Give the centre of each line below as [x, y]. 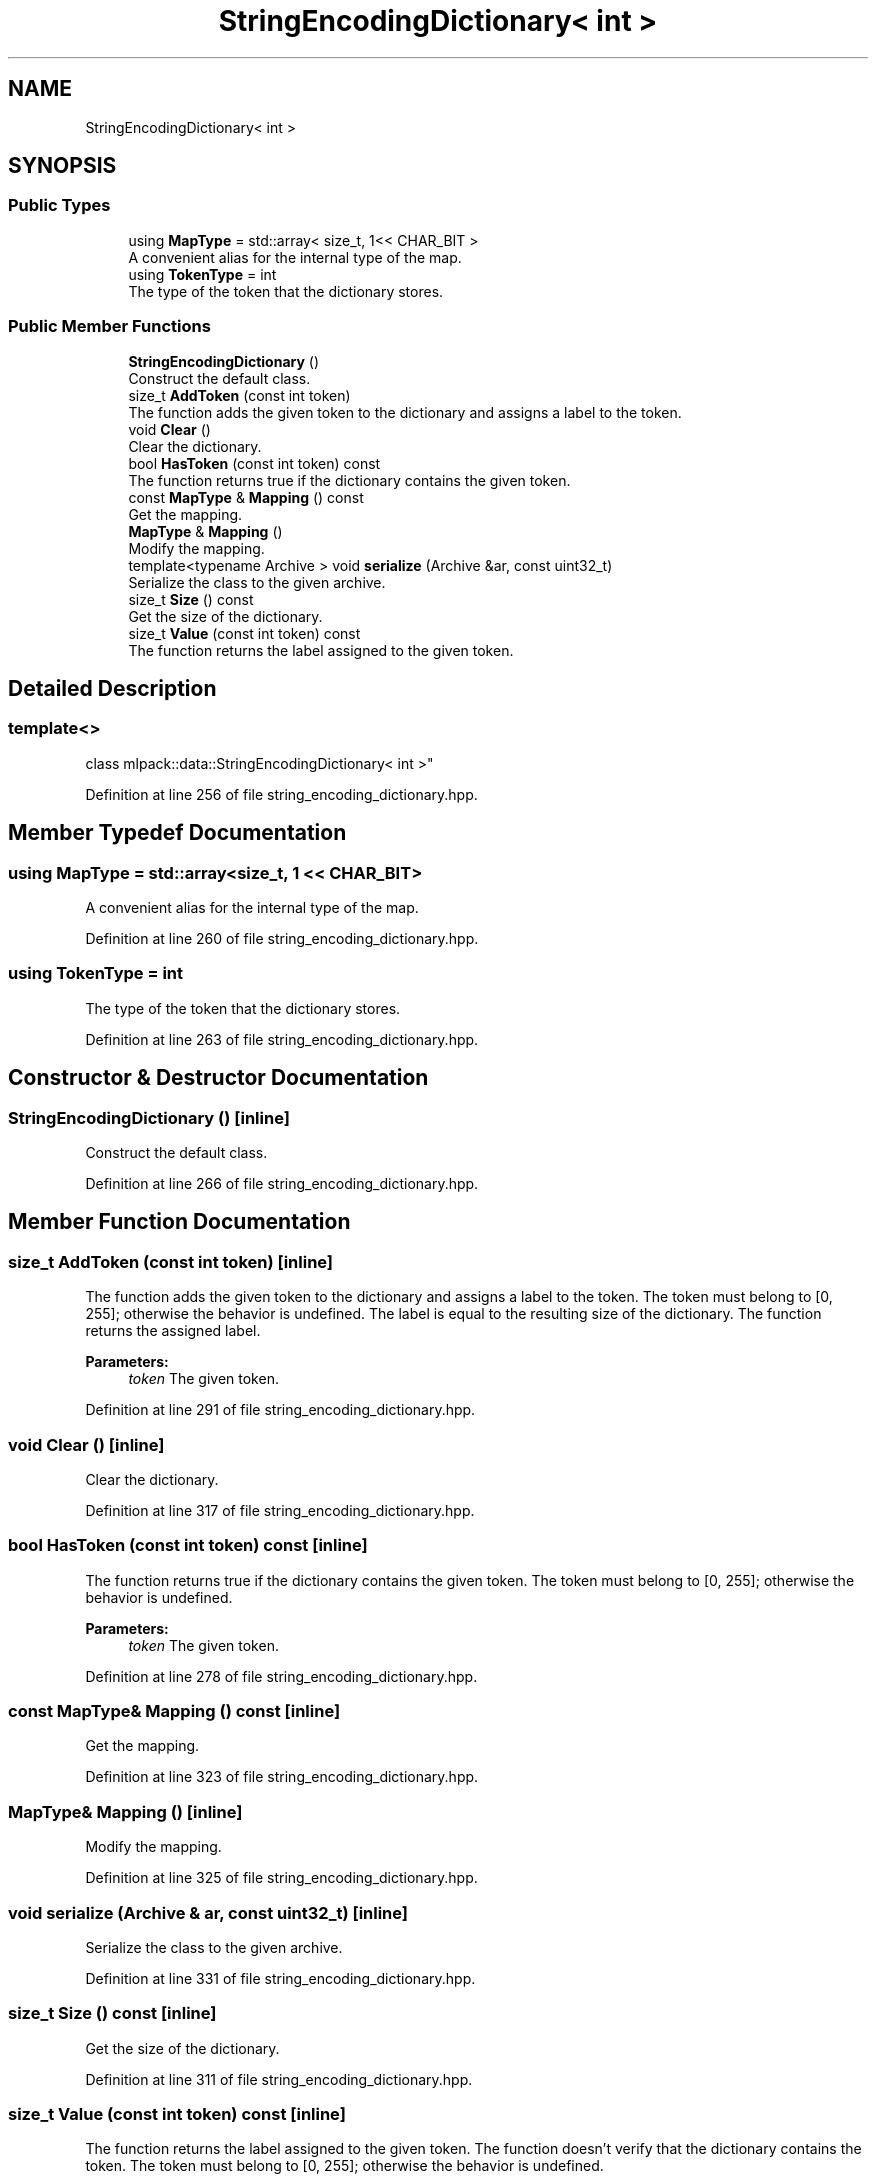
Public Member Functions [109, 326]
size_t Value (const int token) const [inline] [177, 2114]
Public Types [59, 205]
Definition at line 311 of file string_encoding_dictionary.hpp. [279, 2079]
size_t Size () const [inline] [112, 2013]
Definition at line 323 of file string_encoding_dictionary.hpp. [282, 1777]
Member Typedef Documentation [177, 833]
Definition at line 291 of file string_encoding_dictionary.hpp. [280, 1410]
